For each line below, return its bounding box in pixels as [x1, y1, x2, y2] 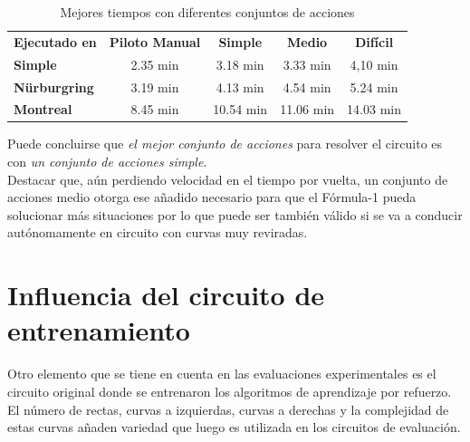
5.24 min [350, 77, 398, 96]
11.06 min [280, 100, 335, 119]
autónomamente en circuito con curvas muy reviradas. [7, 223, 308, 242]
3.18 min [216, 54, 264, 73]
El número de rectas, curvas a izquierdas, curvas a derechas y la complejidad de [7, 399, 449, 418]
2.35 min [130, 54, 179, 73]
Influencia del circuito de [7, 276, 325, 313]
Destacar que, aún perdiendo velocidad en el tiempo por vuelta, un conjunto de [7, 169, 448, 188]
